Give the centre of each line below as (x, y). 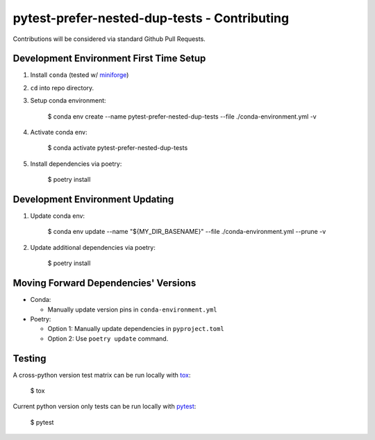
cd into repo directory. (62, 87)
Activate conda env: (59, 133)
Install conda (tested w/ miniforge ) (80, 75)
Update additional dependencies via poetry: (93, 247)
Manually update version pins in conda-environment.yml (132, 310)
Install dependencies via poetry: (76, 164)
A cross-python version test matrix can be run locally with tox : (102, 375)
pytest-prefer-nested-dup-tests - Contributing (151, 18)
